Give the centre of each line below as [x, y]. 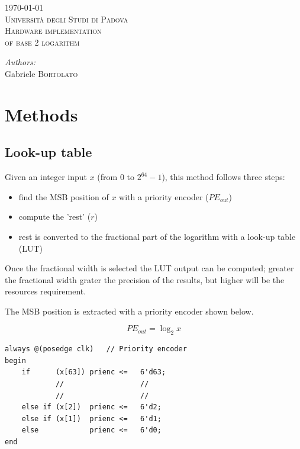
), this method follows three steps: [223, 177]
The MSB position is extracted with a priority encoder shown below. [129, 311]
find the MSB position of [64, 196]
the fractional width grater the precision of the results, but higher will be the [145, 279]
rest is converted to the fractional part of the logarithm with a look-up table [157, 236]
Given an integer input [46, 177]
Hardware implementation [53, 31]
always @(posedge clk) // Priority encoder [96, 349]
